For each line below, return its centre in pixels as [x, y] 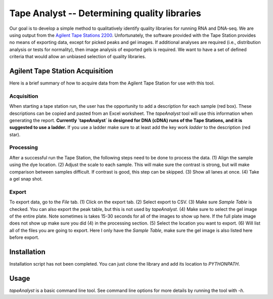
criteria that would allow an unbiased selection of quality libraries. [78, 57]
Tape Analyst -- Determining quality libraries [105, 13]
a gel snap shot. [26, 179]
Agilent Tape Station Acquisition [61, 71]
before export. [24, 237]
